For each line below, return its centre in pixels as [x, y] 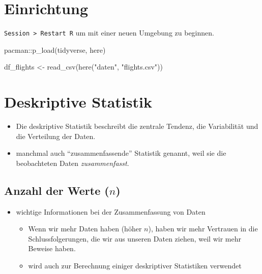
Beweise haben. [52, 248]
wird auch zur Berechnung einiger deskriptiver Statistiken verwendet [135, 266]
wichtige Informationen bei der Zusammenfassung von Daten [111, 211]
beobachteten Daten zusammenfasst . [72, 163]
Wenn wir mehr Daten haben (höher [85, 229]
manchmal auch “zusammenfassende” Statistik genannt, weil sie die [121, 153]
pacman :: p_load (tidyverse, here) [55, 49]
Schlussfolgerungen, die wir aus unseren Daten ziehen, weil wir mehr [135, 238]
